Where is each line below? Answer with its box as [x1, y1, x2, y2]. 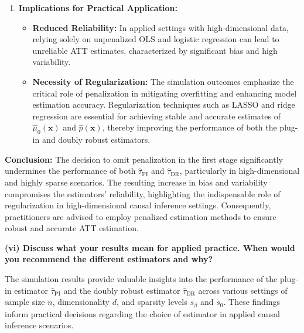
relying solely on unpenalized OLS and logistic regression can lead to [32, 33, 279, 45]
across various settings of [198, 284, 288, 296]
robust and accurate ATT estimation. [5, 222, 139, 234]
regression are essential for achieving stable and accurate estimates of [32, 109, 281, 122]
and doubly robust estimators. [42, 133, 151, 146]
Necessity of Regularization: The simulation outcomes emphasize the [32, 75, 294, 87]
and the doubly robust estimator [63, 284, 180, 296]
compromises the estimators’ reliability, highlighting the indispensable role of [5, 187, 281, 200]
